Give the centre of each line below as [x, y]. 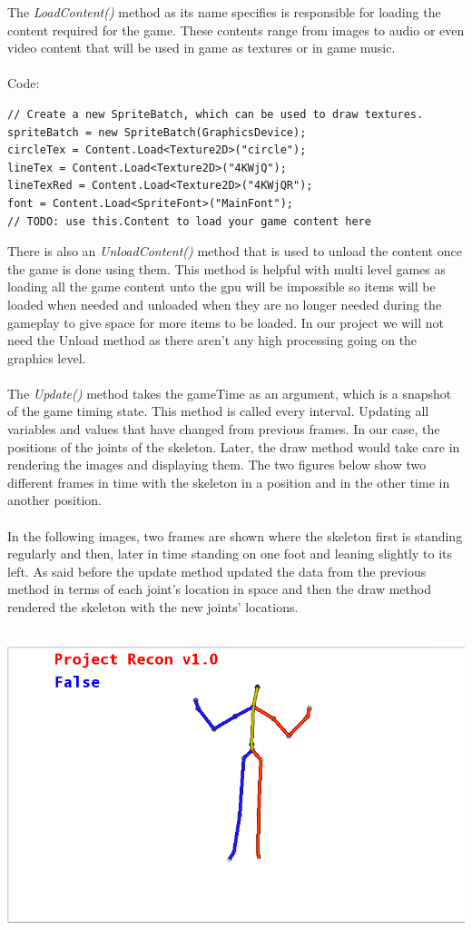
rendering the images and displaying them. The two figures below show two [217, 465]
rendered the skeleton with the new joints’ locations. [153, 607]
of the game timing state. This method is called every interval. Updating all [218, 411]
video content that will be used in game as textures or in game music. [202, 48]
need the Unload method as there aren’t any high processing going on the [212, 340]
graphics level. [47, 357]
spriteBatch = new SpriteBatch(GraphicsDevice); [157, 132]
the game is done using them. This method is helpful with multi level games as [227, 268]
